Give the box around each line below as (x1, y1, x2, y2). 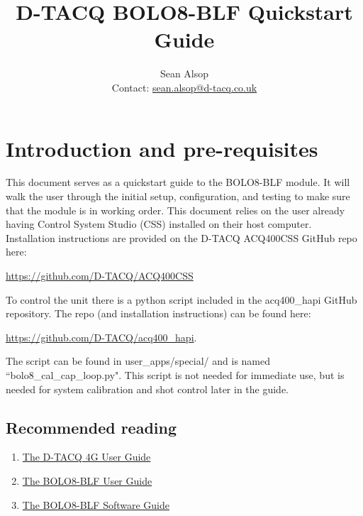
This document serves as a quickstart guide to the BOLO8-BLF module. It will (6, 175, 350, 190)
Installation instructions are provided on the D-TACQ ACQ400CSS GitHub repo (6, 230, 357, 245)
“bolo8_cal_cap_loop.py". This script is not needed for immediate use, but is (6, 367, 345, 382)
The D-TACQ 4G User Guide (22, 449, 151, 464)
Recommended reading (6, 416, 177, 438)
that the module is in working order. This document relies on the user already (6, 202, 345, 217)
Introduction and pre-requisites (6, 133, 318, 163)
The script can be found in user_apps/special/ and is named (6, 353, 271, 368)
